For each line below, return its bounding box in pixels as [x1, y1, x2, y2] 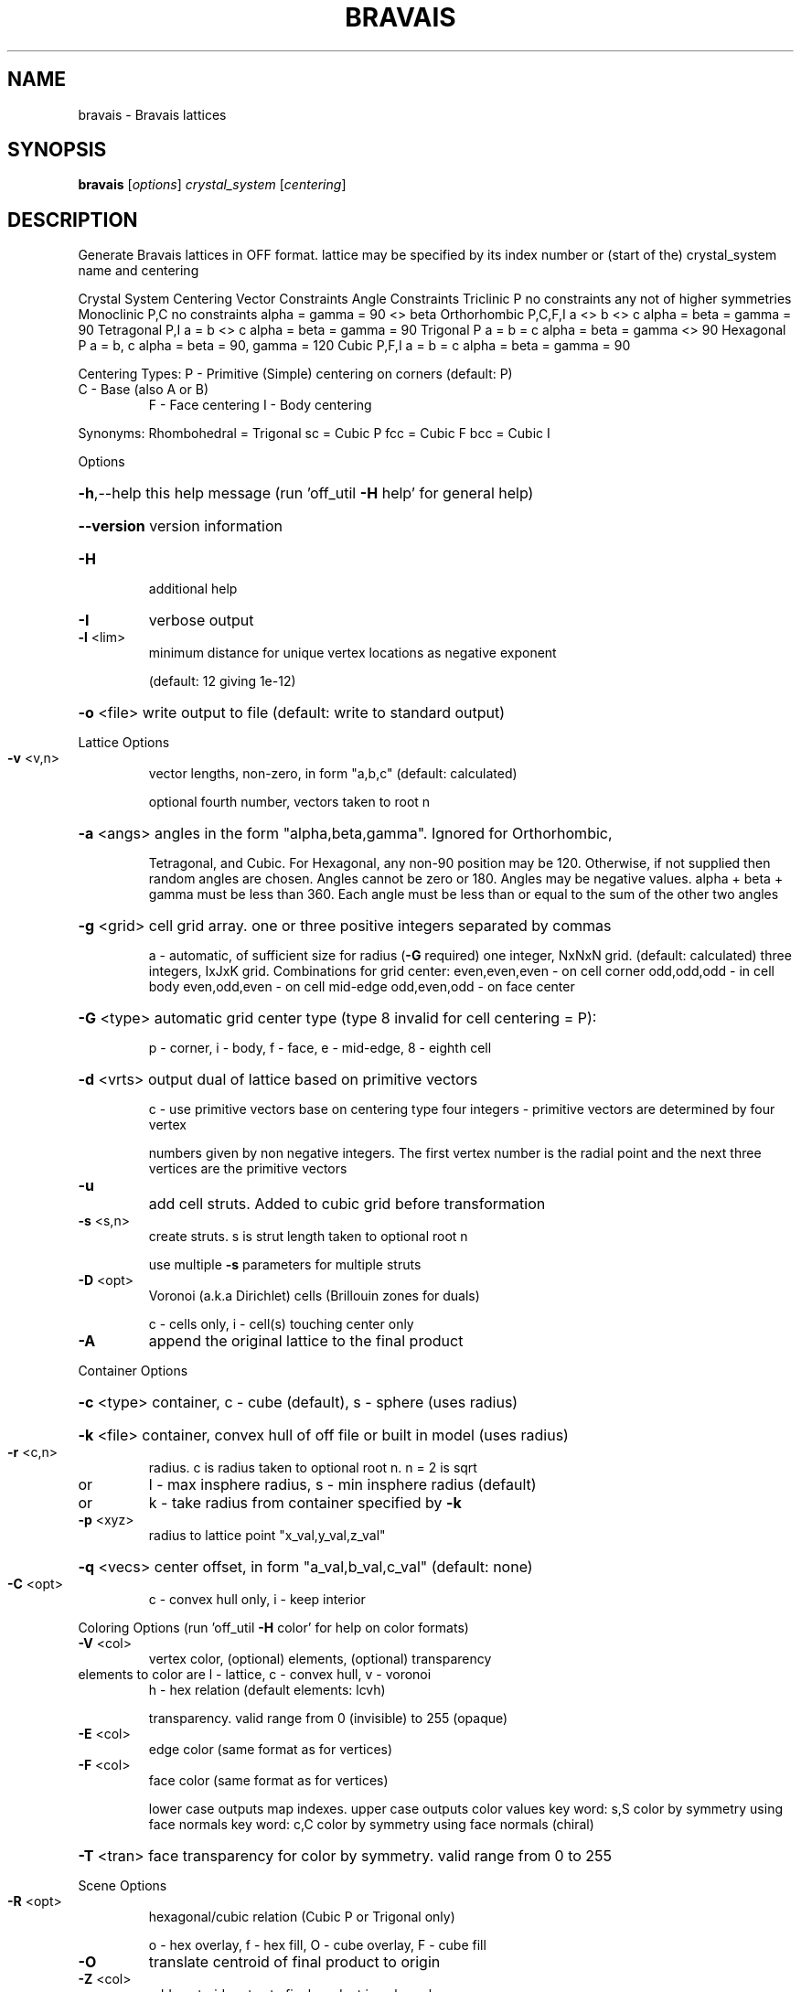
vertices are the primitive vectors [148, 1161, 347, 1177]
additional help [148, 581, 238, 597]
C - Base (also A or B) [78, 381, 208, 398]
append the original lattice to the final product [148, 1332, 464, 1351]
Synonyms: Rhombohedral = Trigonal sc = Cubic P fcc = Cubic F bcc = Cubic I [78, 425, 550, 442]
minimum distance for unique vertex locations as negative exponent [148, 645, 557, 661]
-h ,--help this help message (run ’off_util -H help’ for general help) [78, 484, 534, 503]
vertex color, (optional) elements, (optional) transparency [148, 1651, 492, 1667]
